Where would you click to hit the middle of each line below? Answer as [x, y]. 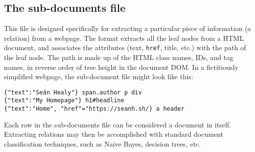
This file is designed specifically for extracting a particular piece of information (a [127, 28]
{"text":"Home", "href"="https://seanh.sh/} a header [94, 109]
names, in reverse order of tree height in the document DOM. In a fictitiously [121, 67]
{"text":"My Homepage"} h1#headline [64, 101]
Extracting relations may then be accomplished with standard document [114, 134]
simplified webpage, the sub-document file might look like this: [99, 76]
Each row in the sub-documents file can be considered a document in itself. [118, 124]
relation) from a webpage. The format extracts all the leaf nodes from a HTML [124, 38]
